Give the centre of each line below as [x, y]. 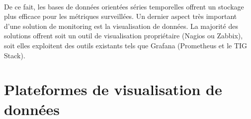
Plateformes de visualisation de [113, 89]
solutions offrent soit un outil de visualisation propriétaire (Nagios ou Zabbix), [124, 36]
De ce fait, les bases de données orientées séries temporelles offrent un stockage [124, 6]
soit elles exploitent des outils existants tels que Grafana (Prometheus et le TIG [126, 45]
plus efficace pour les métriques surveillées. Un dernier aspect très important [121, 16]
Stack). [15, 55]
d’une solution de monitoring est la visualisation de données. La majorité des [121, 26]
